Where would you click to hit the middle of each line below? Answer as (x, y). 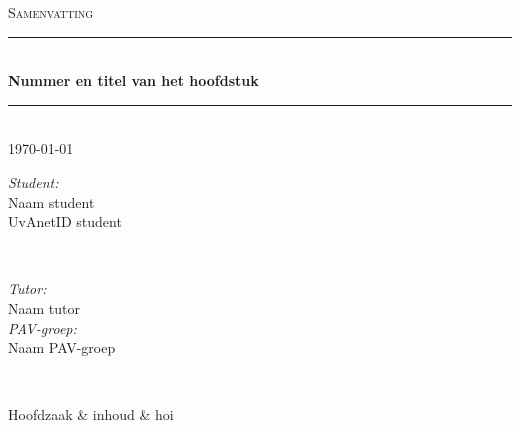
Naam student (51, 201)
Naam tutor (44, 307)
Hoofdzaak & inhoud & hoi (91, 414)
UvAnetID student (65, 221)
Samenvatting (51, 12)
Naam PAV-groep (62, 347)
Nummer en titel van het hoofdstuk (133, 80)
